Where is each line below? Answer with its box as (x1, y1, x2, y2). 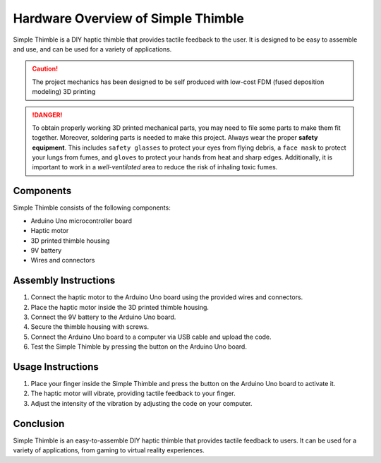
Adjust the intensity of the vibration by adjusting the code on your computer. (30, 399, 253, 407)
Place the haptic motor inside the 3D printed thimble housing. (30, 303, 210, 311)
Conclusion (13, 417, 65, 430)
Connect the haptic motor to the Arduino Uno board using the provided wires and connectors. (30, 293, 303, 301)
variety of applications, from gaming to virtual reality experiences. (13, 446, 205, 455)
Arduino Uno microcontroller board (30, 216, 133, 225)
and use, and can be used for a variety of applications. (13, 44, 172, 53)
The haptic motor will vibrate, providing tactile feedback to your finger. (30, 389, 236, 398)
